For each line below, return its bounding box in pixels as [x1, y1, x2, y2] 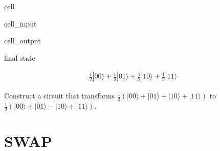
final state [4, 52, 35, 63]
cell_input [4, 18, 37, 29]
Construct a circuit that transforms [4, 90, 115, 101]
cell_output [4, 35, 41, 46]
